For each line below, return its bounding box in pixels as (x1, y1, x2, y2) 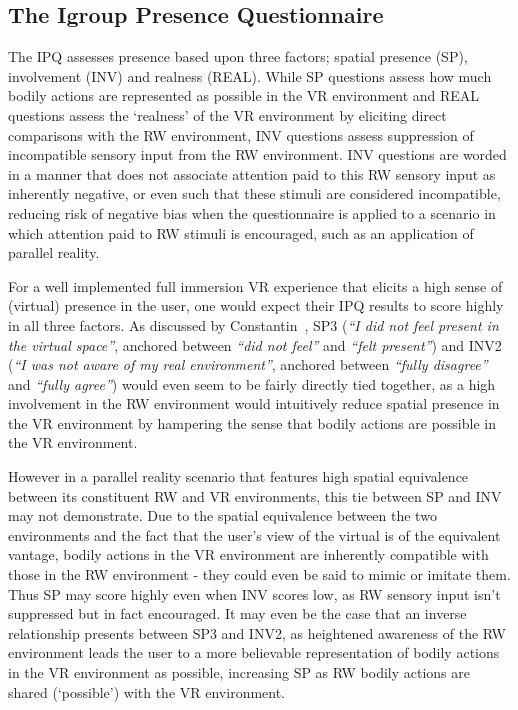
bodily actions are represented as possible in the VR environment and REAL (8, 85, 480, 106)
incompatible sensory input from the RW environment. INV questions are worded (8, 144, 507, 165)
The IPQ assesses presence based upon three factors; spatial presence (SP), (8, 46, 468, 67)
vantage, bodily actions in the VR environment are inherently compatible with (8, 544, 489, 565)
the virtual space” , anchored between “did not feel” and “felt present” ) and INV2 (8, 334, 502, 355)
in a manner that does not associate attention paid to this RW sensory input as (8, 163, 496, 184)
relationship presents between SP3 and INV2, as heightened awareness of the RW (8, 622, 506, 643)
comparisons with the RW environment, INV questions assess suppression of (8, 124, 474, 145)
